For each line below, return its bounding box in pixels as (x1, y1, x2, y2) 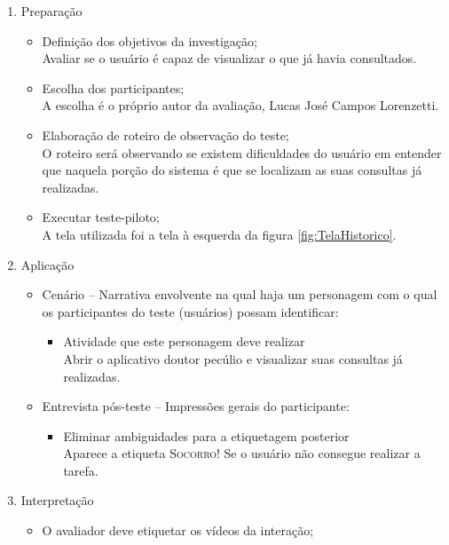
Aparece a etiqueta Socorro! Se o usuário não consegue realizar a (63, 444, 421, 462)
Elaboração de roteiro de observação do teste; (42, 125, 289, 144)
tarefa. (63, 461, 98, 479)
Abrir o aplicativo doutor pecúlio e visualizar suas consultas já (63, 349, 403, 367)
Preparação (20, 2, 83, 20)
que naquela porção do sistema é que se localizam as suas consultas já (42, 161, 422, 179)
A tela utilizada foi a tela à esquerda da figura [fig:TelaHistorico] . (42, 225, 397, 243)
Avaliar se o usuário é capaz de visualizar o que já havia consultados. (42, 49, 417, 67)
